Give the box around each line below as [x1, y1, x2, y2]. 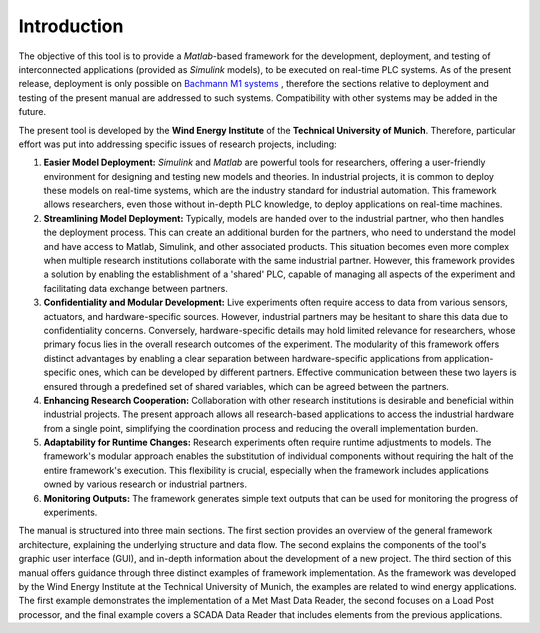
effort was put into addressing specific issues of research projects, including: [18, 138, 337, 150]
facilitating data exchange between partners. [43, 282, 229, 294]
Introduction [18, 15, 124, 37]
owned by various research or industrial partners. [43, 478, 247, 490]
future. [18, 106, 47, 118]
